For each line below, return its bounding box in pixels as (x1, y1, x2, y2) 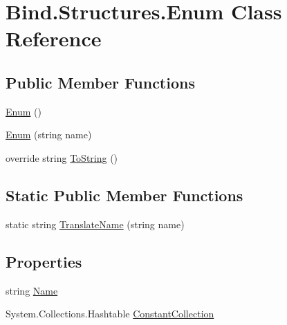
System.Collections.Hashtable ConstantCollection (6, 306, 214, 321)
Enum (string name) (6, 127, 92, 142)
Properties (6, 250, 82, 272)
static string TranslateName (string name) (6, 216, 185, 231)
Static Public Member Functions (6, 184, 243, 205)
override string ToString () (6, 150, 118, 165)
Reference (6, 24, 102, 53)
